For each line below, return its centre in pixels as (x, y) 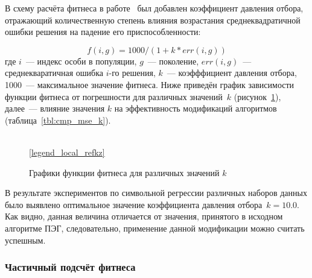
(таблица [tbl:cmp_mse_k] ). (58, 120)
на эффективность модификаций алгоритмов (196, 108)
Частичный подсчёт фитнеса (70, 267)
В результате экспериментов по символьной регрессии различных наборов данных (156, 193)
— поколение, (173, 61)
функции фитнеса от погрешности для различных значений (114, 96)
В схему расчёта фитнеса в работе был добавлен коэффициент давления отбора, (154, 8)
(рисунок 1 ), (257, 96)
